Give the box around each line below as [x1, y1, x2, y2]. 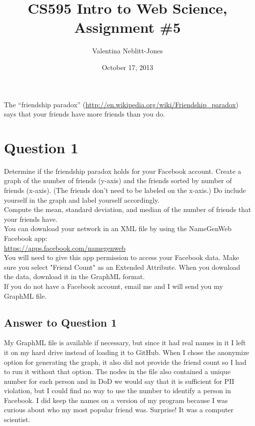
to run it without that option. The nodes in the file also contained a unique [4, 366, 230, 377]
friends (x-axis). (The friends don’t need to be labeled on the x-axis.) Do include [4, 185, 246, 195]
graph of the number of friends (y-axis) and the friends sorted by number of [4, 175, 232, 186]
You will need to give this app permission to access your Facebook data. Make [4, 252, 239, 262]
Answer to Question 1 [4, 314, 117, 330]
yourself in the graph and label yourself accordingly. [4, 194, 160, 205]
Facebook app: [4, 233, 48, 243]
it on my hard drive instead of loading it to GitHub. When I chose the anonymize [4, 347, 250, 357]
